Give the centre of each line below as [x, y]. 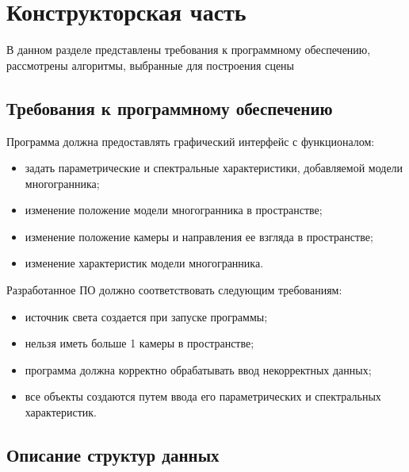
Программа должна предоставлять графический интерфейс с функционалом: [191, 141]
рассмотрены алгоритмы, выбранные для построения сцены [150, 65]
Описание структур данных [113, 455]
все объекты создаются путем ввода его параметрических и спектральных [203, 396]
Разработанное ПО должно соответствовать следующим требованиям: [174, 290]
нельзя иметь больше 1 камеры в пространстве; [140, 343]
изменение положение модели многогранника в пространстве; [174, 210]
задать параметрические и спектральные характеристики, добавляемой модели [214, 168]
